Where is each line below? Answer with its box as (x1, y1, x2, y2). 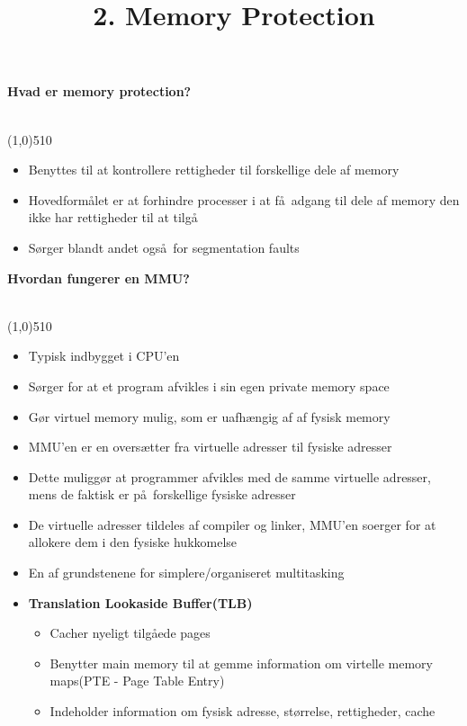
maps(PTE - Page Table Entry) (49, 671, 225, 690)
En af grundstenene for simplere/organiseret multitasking (28, 563, 345, 582)
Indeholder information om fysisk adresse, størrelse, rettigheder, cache (49, 702, 436, 721)
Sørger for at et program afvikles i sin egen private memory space (28, 376, 390, 395)
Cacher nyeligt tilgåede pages (49, 623, 211, 642)
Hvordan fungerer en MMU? (7, 268, 190, 287)
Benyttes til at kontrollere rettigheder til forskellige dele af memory (28, 160, 400, 179)
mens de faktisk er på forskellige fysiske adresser (28, 485, 296, 504)
